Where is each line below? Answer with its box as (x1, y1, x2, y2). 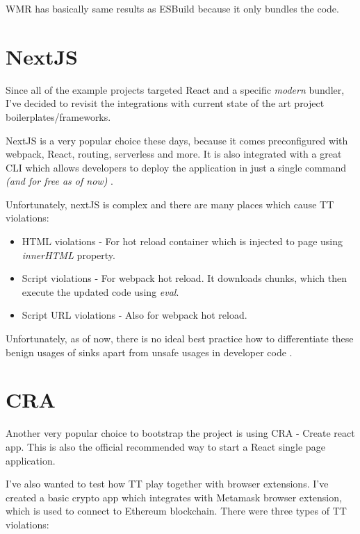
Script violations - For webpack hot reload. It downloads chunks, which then (22, 271, 347, 285)
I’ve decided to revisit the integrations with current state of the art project (6, 96, 325, 110)
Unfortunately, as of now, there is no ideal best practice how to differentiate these (6, 331, 354, 346)
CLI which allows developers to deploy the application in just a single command (6, 160, 347, 174)
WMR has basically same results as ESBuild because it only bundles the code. (6, 1, 339, 15)
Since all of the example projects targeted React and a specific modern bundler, (6, 82, 345, 97)
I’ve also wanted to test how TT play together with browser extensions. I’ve (6, 476, 329, 491)
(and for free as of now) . (6, 174, 113, 188)
